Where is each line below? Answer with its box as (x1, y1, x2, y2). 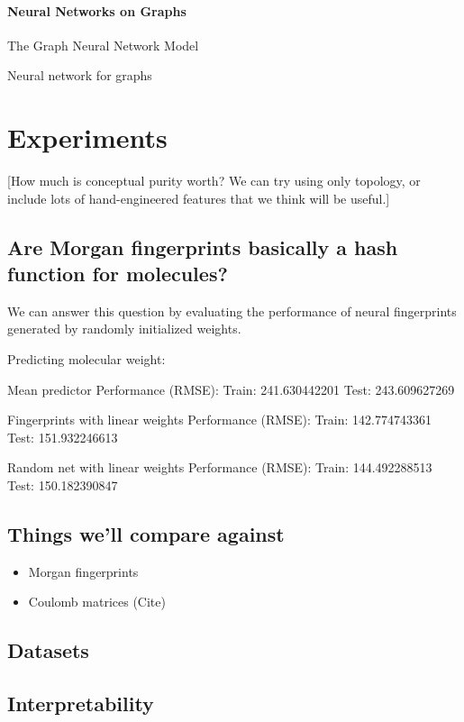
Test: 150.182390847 (7, 476, 118, 495)
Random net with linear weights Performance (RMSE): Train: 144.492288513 (7, 458, 432, 477)
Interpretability (7, 690, 154, 717)
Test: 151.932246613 (7, 427, 118, 446)
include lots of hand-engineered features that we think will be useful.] (7, 188, 390, 207)
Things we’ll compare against (7, 520, 285, 548)
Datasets (7, 636, 89, 664)
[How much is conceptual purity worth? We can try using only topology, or (7, 171, 421, 190)
